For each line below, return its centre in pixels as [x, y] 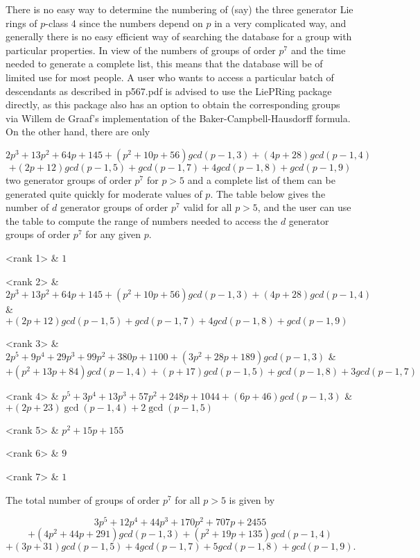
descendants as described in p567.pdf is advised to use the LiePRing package [169, 91]
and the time [318, 50]
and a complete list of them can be [261, 179]
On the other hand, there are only [78, 132]
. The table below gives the [268, 193]
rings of [21, 23]
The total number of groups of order [83, 499]
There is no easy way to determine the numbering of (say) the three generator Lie [180, 9]
